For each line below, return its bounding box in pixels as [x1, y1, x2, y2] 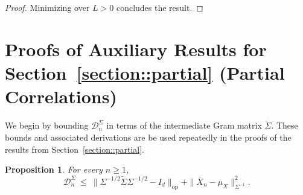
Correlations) [5, 84, 117, 109]
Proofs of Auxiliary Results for [5, 36, 267, 61]
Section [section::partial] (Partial [5, 60, 285, 85]
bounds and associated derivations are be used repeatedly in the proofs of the [5, 130, 292, 143]
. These [271, 119, 298, 132]
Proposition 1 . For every [5, 163, 103, 176]
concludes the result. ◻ [116, 1, 203, 13]
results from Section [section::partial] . [5, 142, 145, 155]
